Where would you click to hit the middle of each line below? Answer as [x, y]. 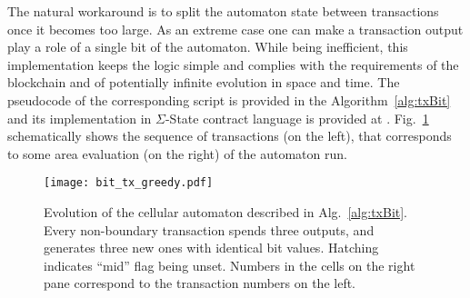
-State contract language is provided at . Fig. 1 [297, 118]
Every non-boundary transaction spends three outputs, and [209, 229]
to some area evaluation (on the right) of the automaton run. [177, 153]
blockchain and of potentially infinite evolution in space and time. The [204, 82]
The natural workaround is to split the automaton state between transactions [223, 11]
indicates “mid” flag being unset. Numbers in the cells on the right [230, 265]
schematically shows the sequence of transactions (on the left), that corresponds [230, 136]
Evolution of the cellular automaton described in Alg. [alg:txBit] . [226, 212]
